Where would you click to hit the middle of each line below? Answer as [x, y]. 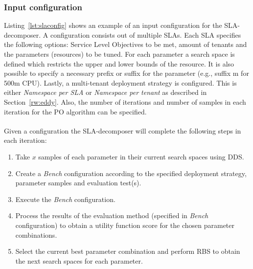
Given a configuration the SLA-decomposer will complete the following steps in [123, 130]
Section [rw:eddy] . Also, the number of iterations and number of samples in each [125, 101]
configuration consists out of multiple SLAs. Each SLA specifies [146, 34]
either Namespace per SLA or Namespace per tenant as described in [105, 92]
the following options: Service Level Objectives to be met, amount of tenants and [126, 44]
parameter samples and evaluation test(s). [78, 183]
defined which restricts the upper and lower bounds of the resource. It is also [119, 63]
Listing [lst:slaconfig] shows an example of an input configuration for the [113, 25]
